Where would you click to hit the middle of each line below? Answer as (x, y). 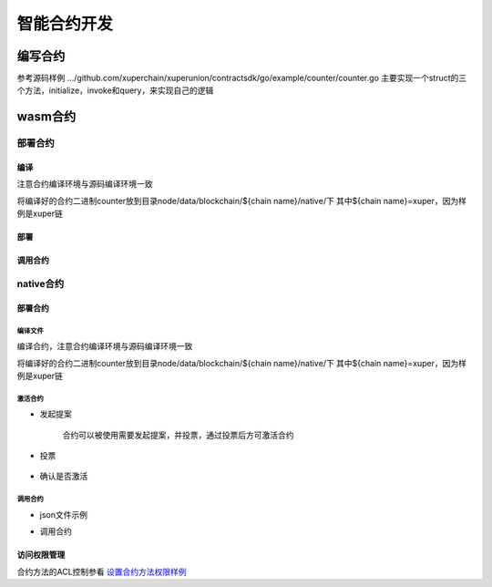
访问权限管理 (41, 555)
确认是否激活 (64, 476)
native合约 (41, 283)
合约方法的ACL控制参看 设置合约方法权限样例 (102, 572)
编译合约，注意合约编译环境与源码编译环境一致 (105, 346)
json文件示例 (64, 514)
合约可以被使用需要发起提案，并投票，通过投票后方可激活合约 (178, 435)
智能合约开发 (65, 24)
